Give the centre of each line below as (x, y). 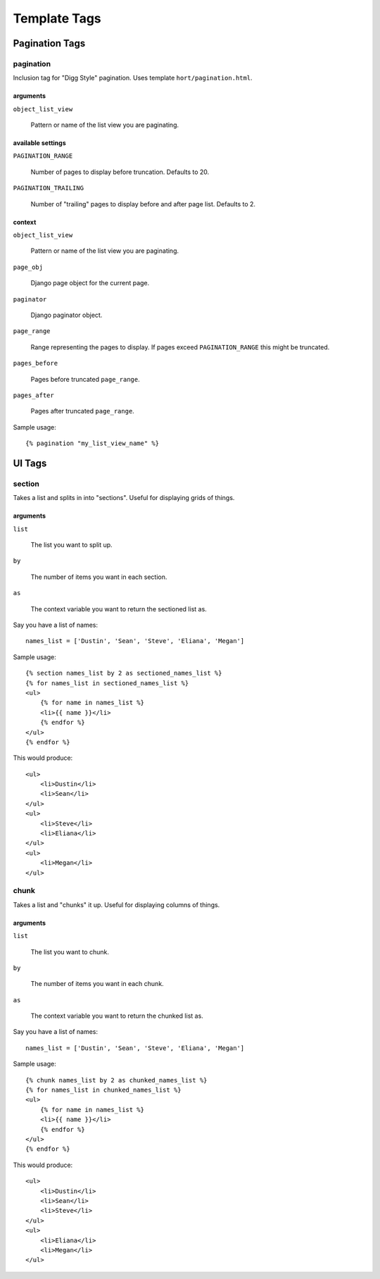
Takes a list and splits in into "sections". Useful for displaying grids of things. (124, 498)
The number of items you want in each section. (99, 577)
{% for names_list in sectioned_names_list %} (107, 683)
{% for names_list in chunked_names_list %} (104, 1090)
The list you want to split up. (71, 545)
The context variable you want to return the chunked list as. (117, 1016)
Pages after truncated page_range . (83, 411)
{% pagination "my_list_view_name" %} (93, 443)
